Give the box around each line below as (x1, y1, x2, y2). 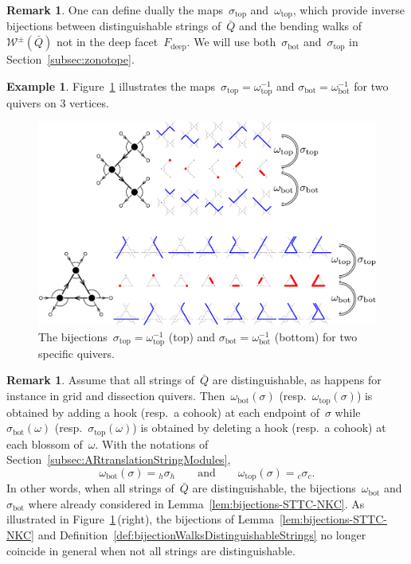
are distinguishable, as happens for (212, 371, 382, 388)
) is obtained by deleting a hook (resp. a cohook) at (132, 419, 386, 436)
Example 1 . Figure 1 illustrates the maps (6, 77, 216, 94)
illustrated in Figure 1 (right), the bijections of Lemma (6, 511, 274, 527)
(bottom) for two (274, 328, 358, 344)
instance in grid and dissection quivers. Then (6, 387, 225, 404)
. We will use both (186, 33, 276, 50)
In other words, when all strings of (6, 480, 174, 496)
